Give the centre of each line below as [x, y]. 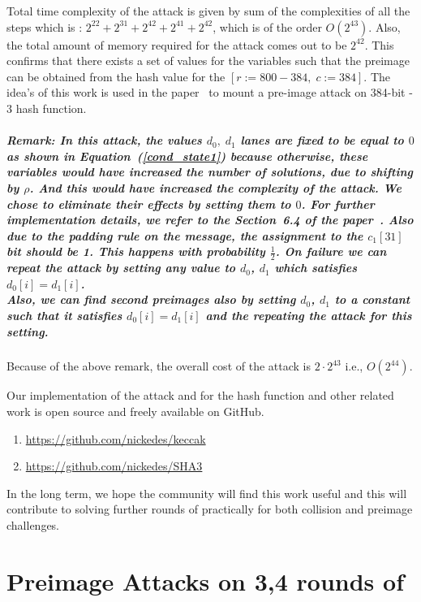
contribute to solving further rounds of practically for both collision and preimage [210, 509]
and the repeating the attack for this [309, 315]
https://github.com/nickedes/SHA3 [114, 466]
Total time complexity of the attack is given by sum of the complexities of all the [208, 11]
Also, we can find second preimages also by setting [151, 299]
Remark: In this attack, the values [104, 140]
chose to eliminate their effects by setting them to [149, 204]
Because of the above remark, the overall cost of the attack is [159, 366]
